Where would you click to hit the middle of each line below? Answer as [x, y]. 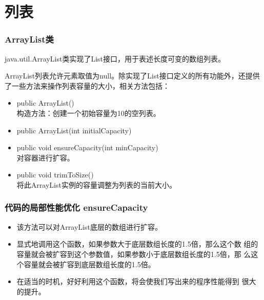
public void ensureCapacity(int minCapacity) [87, 147]
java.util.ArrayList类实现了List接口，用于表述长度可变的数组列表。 [115, 58]
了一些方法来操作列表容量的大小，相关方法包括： [87, 85]
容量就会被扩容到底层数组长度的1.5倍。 [89, 264]
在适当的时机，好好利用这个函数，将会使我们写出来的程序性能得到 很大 [136, 281]
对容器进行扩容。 [45, 157]
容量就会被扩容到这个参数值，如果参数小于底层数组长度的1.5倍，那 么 [134, 254]
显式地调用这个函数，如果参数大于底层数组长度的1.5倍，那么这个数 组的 [137, 244]
